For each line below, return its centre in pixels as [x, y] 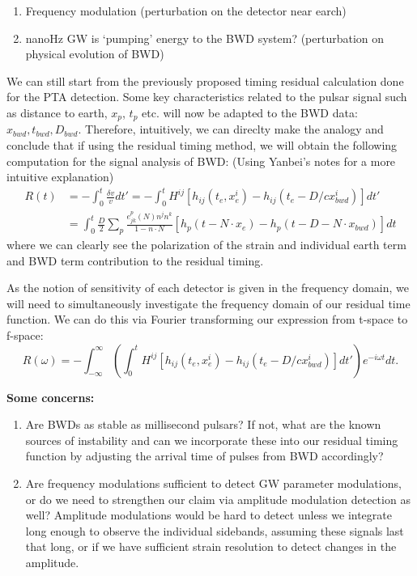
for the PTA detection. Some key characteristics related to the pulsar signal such [207, 97]
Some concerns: [51, 397]
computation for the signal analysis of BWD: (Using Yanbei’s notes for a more [201, 161]
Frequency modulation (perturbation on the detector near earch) [186, 11]
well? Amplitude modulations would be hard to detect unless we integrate [208, 515]
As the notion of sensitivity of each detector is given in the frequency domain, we [208, 288]
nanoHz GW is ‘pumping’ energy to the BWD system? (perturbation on [205, 38]
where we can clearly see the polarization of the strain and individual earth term [206, 245]
